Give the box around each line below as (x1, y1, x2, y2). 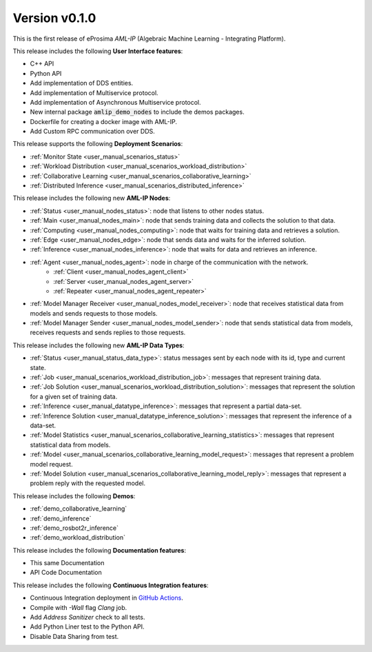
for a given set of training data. (30, 392, 118, 400)
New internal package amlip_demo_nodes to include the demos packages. (30, 108, 245, 116)
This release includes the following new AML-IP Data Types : (12, 341, 185, 349)
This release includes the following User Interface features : (12, 47, 183, 55)
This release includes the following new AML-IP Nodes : (12, 194, 171, 203)
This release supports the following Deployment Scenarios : (12, 140, 183, 148)
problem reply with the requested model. (30, 479, 146, 487)
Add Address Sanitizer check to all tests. (30, 613, 145, 622)
